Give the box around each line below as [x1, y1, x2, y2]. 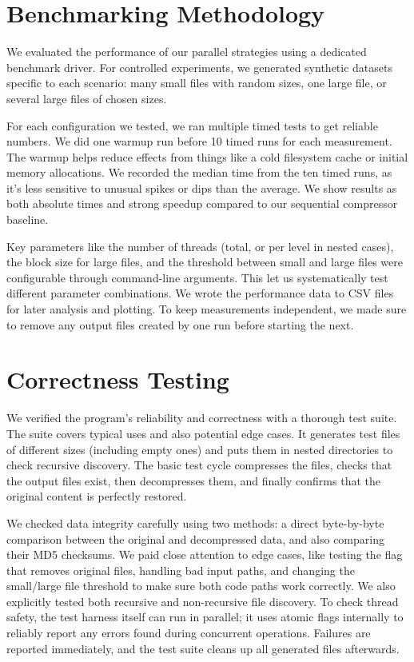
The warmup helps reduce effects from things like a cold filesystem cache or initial [6, 148, 408, 165]
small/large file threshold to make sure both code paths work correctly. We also [6, 577, 396, 594]
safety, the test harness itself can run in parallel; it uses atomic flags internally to [6, 608, 404, 625]
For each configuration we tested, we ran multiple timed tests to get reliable [6, 117, 378, 134]
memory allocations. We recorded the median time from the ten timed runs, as [6, 164, 392, 181]
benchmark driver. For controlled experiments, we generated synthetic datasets [6, 58, 392, 75]
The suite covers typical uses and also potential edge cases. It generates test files [6, 425, 400, 441]
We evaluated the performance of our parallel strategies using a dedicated [6, 43, 367, 60]
